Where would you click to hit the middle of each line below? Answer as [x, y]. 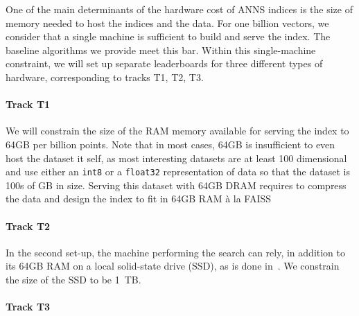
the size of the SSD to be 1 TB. [73, 279]
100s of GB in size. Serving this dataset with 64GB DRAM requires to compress [176, 185]
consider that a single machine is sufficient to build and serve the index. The [168, 36]
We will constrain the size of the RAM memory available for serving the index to [177, 131]
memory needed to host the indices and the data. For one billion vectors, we [167, 23]
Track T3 [28, 307]
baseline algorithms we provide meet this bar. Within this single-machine [161, 50]
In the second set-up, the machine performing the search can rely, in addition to [175, 252]
